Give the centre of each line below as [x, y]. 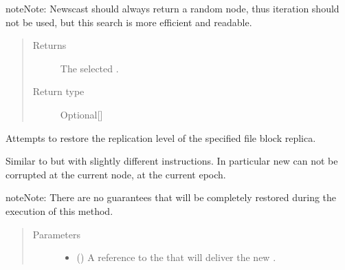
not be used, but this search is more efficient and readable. [129, 22]
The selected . [89, 68]
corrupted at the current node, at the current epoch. [116, 174]
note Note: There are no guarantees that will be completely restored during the [171, 197]
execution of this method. [59, 210]
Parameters [56, 234]
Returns [49, 45]
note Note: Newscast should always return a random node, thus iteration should [172, 8]
